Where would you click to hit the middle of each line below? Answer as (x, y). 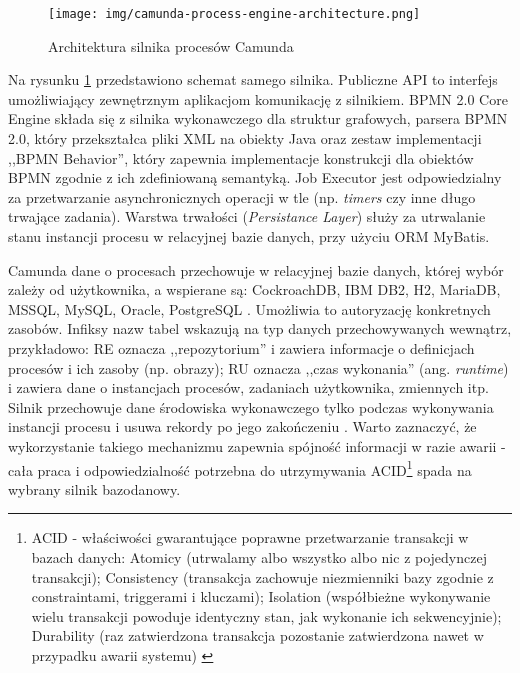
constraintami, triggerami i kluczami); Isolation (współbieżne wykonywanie (261, 596)
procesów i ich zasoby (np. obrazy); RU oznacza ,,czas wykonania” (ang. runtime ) (258, 367)
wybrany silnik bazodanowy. (94, 488)
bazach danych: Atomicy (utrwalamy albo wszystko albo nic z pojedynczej (259, 556)
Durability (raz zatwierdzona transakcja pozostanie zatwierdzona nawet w (257, 635)
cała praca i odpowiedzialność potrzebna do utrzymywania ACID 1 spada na (240, 468)
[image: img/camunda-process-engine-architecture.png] (234, 14)
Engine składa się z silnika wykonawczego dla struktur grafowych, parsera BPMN (258, 118)
